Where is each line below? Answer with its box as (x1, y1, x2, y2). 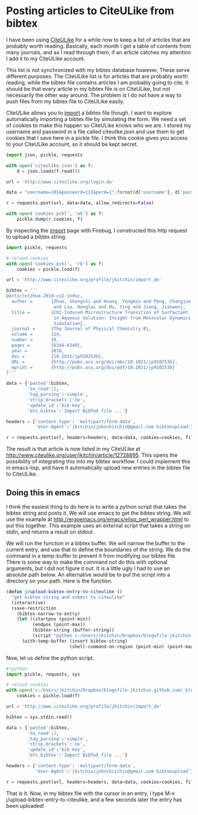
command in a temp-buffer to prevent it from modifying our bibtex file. (6, 552, 177, 559)
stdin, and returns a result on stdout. (6, 528, 94, 535)
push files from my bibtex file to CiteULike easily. (6, 97, 125, 104)
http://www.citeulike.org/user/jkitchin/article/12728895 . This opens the (6, 451, 178, 459)
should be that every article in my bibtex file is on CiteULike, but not (6, 85, 171, 92)
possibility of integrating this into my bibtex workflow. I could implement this (6, 458, 190, 465)
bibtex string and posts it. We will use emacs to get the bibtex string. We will (6, 509, 191, 516)
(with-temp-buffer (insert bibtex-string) (21, 638, 128, 644)
